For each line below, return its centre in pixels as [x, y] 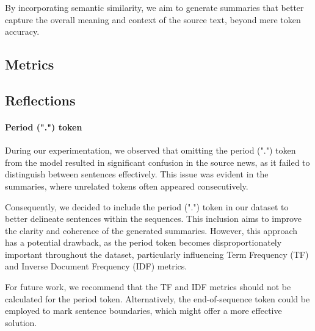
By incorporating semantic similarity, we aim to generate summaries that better [154, 7]
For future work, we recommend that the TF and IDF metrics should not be [148, 287]
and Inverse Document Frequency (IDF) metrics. [96, 266]
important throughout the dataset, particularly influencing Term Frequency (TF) [157, 254]
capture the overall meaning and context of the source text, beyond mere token [153, 19]
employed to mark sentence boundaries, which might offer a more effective [143, 311]
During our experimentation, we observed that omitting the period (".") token [150, 150]
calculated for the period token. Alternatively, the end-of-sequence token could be [157, 298]
